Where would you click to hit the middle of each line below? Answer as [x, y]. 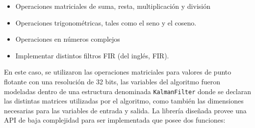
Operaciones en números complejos [68, 39]
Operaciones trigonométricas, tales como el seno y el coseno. [106, 22]
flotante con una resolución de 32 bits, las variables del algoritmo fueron [112, 81]
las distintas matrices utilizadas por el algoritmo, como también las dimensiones [124, 101]
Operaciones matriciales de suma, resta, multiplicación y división [113, 6]
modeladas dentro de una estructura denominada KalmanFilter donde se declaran [127, 91]
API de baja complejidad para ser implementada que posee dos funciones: [115, 120]
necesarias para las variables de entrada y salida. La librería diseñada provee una [125, 110]
